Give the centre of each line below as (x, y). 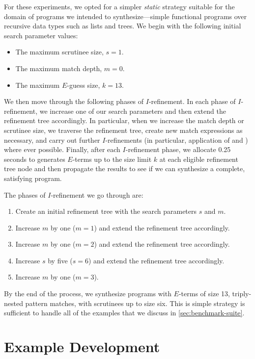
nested (14, 303)
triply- (242, 294)
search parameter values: (41, 35)
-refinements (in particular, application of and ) (177, 140)
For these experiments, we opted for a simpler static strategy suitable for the (119, 6)
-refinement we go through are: (97, 194)
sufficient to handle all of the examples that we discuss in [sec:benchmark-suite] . (124, 313)
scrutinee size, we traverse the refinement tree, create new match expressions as (123, 130)
